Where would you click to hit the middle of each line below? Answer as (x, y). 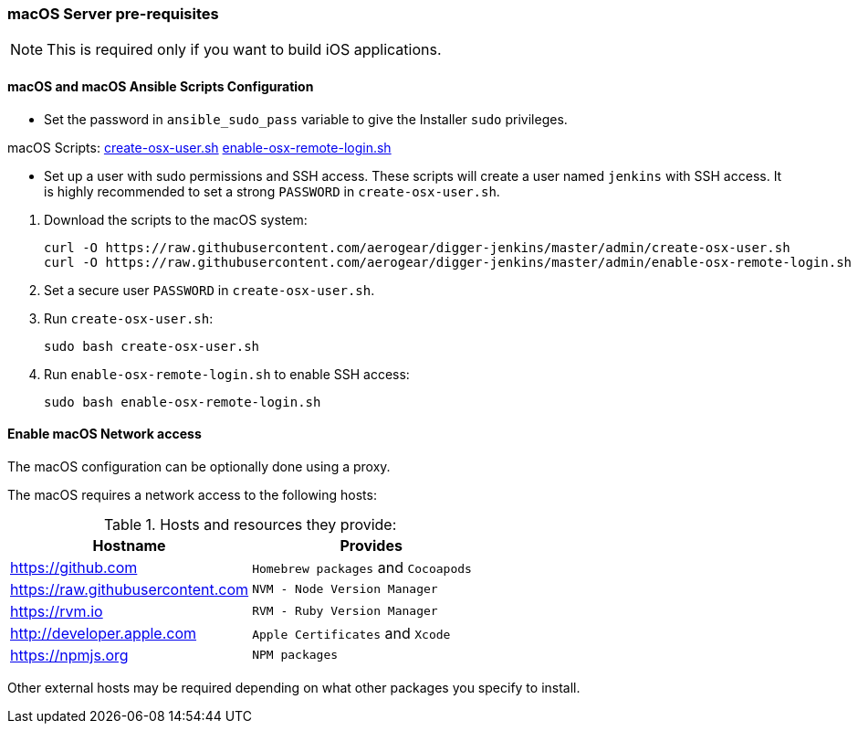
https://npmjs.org (69, 655)
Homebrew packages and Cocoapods (362, 567)
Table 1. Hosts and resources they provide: (250, 524)
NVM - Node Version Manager (345, 589)
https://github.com (74, 567)
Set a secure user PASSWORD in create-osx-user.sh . (209, 290)
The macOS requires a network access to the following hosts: (192, 494)
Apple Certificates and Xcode (351, 633)
